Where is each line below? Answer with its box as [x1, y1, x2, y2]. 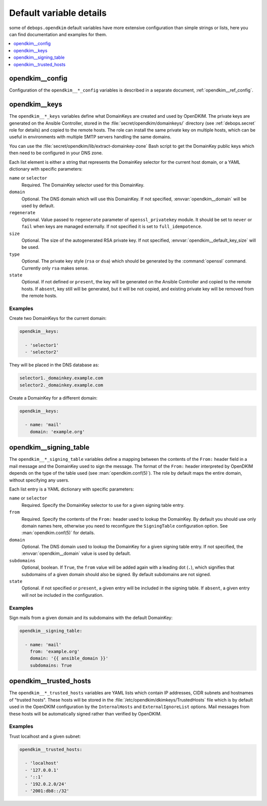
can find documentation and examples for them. [9, 31, 107, 37]
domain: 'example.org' [30, 429, 85, 435]
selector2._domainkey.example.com [19, 382, 103, 388]
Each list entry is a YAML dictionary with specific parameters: [9, 486, 134, 492]
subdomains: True [30, 663, 72, 668]
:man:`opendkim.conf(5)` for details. [21, 530, 95, 536]
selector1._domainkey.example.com [19, 375, 103, 381]
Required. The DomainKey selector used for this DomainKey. [21, 182, 144, 188]
